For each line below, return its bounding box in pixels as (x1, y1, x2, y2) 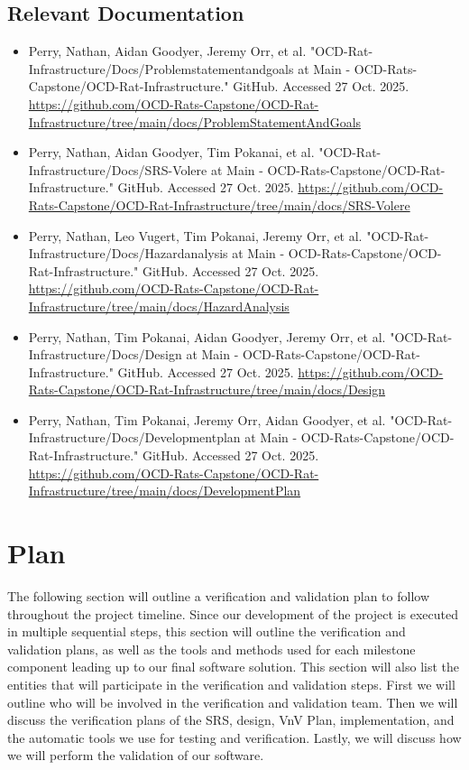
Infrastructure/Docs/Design (28, 345, 182, 364)
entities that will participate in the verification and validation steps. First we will (7, 674, 455, 693)
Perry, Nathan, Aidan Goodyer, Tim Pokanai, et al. (28, 143, 315, 162)
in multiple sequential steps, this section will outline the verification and (7, 622, 406, 641)
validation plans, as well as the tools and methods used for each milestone (7, 639, 416, 658)
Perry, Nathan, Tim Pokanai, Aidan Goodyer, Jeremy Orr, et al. (28, 327, 386, 346)
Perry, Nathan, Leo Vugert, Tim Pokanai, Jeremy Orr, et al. (28, 226, 363, 245)
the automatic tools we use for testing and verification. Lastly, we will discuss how (7, 728, 462, 747)
